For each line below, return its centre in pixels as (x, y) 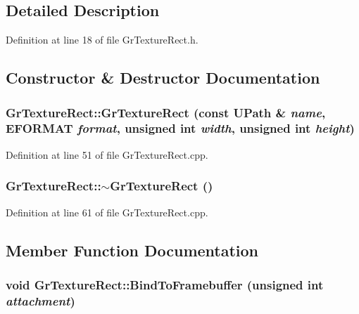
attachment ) (40, 300)
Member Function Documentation (132, 250)
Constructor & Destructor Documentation (163, 78)
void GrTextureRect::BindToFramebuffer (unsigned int (165, 284)
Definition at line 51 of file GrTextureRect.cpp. (107, 154)
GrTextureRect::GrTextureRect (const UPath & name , (166, 112)
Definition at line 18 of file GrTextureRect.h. (102, 40)
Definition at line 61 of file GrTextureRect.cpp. (107, 212)
